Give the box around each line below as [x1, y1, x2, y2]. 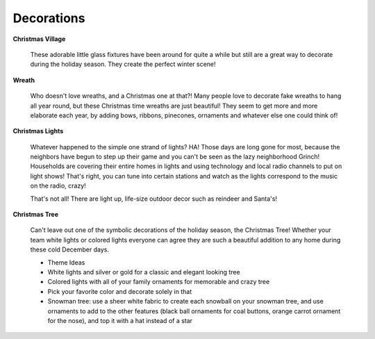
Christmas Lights [12, 127, 64, 135]
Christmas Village [12, 35, 66, 43]
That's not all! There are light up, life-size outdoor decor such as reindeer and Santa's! [30, 195, 278, 203]
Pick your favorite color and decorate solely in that [47, 287, 192, 295]
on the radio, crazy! [30, 181, 86, 190]
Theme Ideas [47, 258, 85, 267]
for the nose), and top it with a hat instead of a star [47, 316, 193, 324]
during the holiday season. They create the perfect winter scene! [30, 60, 216, 69]
